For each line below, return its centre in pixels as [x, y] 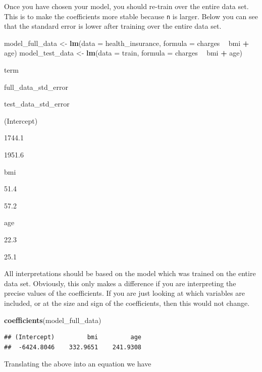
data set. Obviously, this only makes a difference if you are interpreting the [120, 283]
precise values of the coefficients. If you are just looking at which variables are [124, 293]
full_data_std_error [36, 87]
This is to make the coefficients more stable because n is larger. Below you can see [131, 16]
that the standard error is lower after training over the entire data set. [113, 26]
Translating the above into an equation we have [78, 364]
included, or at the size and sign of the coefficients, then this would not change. [127, 303]
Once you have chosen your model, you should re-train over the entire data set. [126, 6]
